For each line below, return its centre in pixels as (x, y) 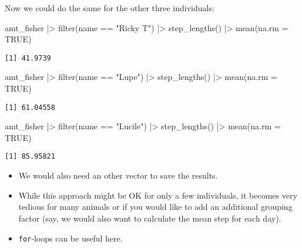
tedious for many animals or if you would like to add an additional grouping (155, 207)
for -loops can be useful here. (71, 238)
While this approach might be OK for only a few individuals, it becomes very (158, 195)
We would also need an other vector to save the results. (118, 175)
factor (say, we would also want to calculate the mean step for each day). (150, 218)
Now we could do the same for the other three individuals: (110, 8)
